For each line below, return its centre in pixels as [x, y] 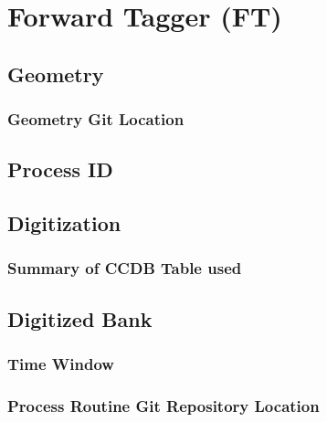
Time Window [61, 364]
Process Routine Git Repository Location [163, 405]
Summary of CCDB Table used [125, 268]
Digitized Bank [80, 318]
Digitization [64, 223]
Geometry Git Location [96, 119]
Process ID [60, 169]
